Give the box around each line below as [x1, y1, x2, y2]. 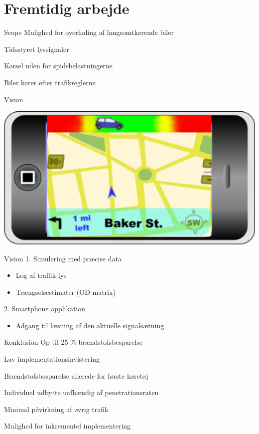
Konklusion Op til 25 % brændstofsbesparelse [4, 337, 143, 347]
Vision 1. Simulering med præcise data [4, 253, 122, 263]
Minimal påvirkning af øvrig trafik [4, 404, 109, 414]
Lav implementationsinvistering [4, 354, 100, 364]
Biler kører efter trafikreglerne [4, 77, 96, 87]
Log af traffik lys [15, 270, 67, 280]
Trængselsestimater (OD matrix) [15, 286, 116, 297]
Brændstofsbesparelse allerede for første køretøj [4, 370, 148, 381]
